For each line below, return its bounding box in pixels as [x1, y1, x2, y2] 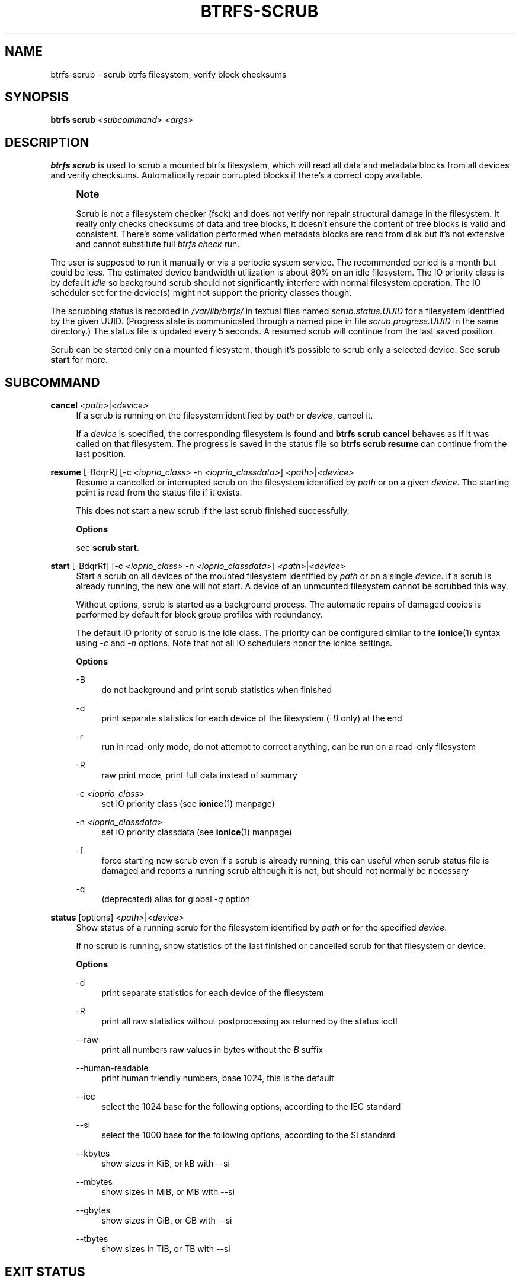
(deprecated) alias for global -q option [101, 894, 251, 905]
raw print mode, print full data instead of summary [101, 770, 297, 781]
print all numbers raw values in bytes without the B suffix [101, 1044, 323, 1055]
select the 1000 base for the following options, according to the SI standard [101, 1130, 395, 1141]
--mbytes [76, 1177, 113, 1187]
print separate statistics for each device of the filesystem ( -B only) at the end [101, 713, 402, 724]
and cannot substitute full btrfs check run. [76, 239, 240, 250]
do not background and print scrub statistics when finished [101, 685, 332, 695]
